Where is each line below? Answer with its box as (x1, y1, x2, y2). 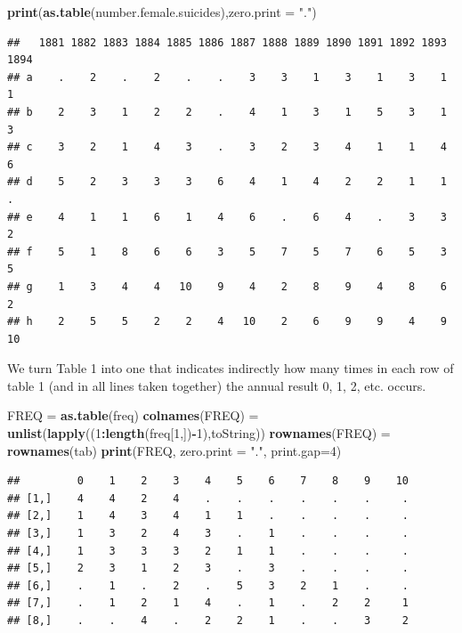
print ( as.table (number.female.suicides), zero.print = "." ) (7, 3, 317, 20)
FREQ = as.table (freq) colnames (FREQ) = (7, 406, 259, 425)
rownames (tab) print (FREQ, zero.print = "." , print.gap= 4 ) (7, 441, 342, 459)
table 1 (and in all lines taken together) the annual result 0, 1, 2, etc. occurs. (7, 376, 426, 394)
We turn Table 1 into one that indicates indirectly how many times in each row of (7, 359, 454, 377)
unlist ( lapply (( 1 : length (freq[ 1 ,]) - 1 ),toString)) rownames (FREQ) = (7, 424, 391, 442)
